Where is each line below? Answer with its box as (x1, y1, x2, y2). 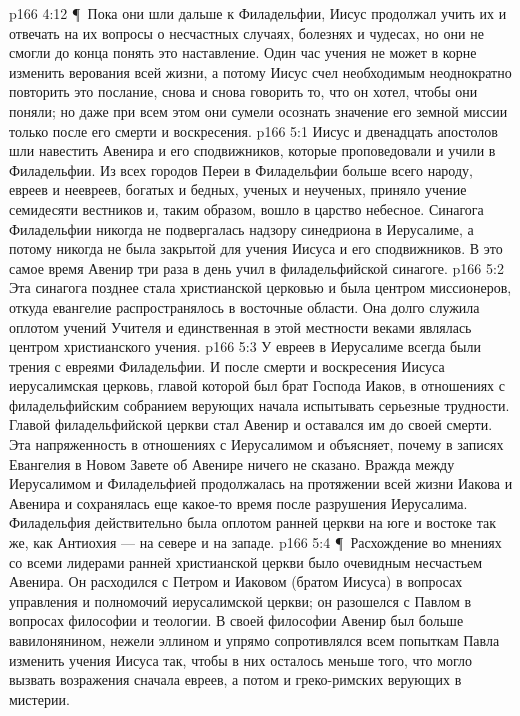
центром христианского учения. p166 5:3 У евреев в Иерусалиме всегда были (9, 336, 481, 357)
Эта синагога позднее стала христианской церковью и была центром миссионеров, (9, 277, 512, 298)
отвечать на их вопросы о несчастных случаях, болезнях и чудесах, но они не (9, 22, 484, 43)
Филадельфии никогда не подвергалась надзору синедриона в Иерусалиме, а (9, 218, 474, 239)
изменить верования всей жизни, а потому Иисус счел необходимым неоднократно (9, 61, 512, 82)
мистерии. (9, 688, 70, 709)
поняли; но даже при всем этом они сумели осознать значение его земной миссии (9, 100, 508, 121)
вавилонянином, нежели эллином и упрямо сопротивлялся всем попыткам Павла (9, 630, 500, 650)
